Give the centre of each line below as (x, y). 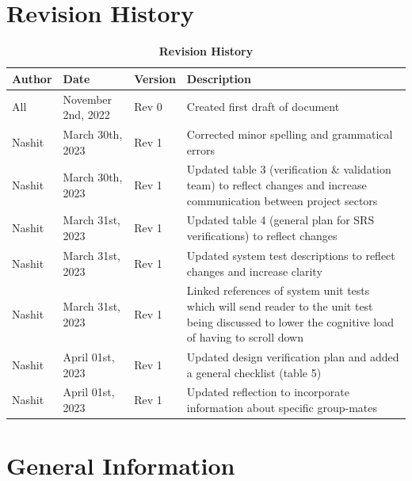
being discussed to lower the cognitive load (290, 321)
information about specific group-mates (282, 407)
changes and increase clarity (254, 271)
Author (32, 78)
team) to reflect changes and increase (277, 185)
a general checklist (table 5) (254, 372)
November (88, 99)
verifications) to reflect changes (262, 236)
